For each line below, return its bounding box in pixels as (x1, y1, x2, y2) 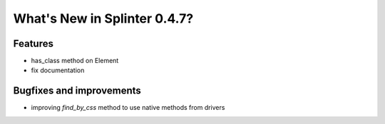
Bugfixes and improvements (13, 85, 142, 97)
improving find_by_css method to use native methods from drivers (31, 103, 225, 112)
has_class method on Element (31, 57, 119, 65)
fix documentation (31, 66, 85, 74)
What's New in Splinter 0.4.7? (13, 11, 194, 26)
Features (13, 38, 53, 50)
